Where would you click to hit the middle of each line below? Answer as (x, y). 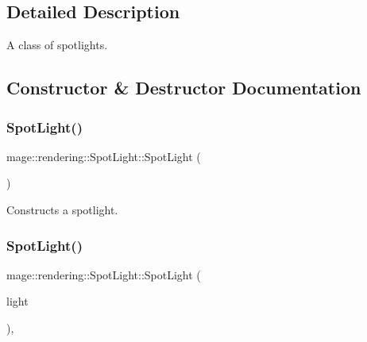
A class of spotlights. (57, 45)
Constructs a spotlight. (62, 209)
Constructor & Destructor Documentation (184, 88)
